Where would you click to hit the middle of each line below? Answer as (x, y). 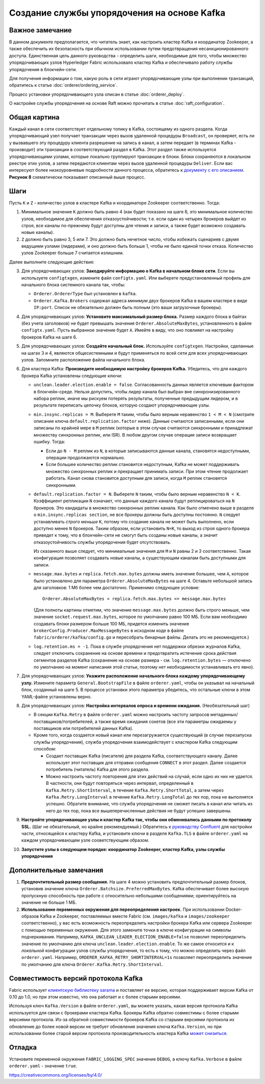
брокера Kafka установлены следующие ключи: (72, 376)
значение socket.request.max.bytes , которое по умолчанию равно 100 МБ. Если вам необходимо (140, 617)
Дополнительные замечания (56, 870)
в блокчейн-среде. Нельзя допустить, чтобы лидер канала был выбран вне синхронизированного (137, 391)
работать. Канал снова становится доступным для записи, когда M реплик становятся (136, 478)
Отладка (23, 1047)
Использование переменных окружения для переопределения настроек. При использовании (123, 909)
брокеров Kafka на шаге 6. (49, 337)
